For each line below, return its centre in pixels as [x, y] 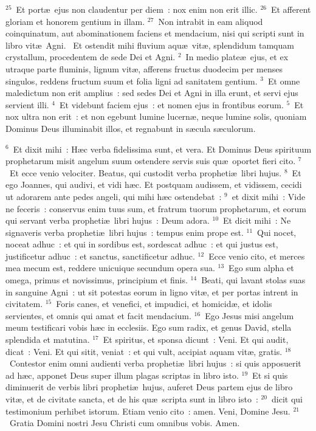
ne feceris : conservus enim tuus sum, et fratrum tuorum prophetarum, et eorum [156, 208]
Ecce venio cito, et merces [257, 256]
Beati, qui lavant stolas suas [253, 280]
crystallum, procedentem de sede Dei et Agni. [91, 57]
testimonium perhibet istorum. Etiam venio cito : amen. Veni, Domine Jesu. [148, 411]
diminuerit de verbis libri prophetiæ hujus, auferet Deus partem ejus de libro [149, 387]
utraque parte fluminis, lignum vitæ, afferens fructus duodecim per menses [144, 68]
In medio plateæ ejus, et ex [237, 57]
